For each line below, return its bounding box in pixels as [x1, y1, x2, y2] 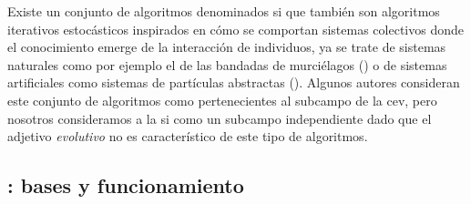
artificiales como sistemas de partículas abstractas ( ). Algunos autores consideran [7, 73, 460, 92]
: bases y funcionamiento [7, 171, 244, 199]
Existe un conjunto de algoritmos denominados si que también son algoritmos [7, 2, 440, 20]
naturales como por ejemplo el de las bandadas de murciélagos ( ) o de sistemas [7, 55, 447, 74]
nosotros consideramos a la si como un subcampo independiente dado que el [7, 108, 432, 127]
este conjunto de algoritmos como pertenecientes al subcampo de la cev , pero [7, 90, 437, 109]
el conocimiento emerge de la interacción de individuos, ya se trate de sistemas [7, 37, 446, 56]
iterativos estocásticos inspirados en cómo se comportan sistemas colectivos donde [7, 19, 464, 38]
